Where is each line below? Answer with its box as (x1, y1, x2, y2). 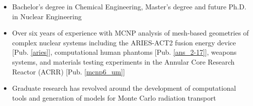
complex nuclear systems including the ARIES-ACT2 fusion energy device (12, 37, 236, 47)
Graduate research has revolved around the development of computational (12, 83, 236, 93)
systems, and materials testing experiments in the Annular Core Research (12, 56, 235, 67)
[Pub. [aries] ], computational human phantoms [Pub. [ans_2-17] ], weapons (12, 47, 237, 57)
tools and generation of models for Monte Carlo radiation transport (12, 92, 216, 103)
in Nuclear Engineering (12, 11, 82, 21)
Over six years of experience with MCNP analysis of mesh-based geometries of (12, 28, 249, 38)
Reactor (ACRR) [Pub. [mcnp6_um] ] (12, 66, 125, 76)
